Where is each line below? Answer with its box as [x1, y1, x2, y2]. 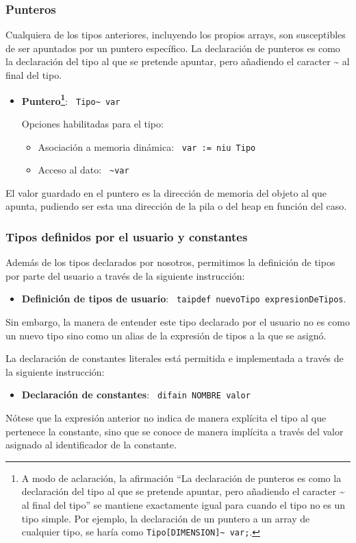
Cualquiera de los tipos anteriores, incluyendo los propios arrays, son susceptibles [5, 27, 346, 42]
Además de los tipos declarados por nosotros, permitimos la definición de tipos [5, 255, 335, 269]
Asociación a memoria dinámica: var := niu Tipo [38, 139, 256, 154]
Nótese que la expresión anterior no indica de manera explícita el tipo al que [5, 411, 327, 425]
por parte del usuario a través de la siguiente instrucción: [5, 268, 245, 282]
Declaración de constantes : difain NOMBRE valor [21, 387, 251, 402]
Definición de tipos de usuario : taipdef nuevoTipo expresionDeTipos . [21, 291, 346, 306]
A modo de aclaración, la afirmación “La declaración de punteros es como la [21, 470, 342, 485]
